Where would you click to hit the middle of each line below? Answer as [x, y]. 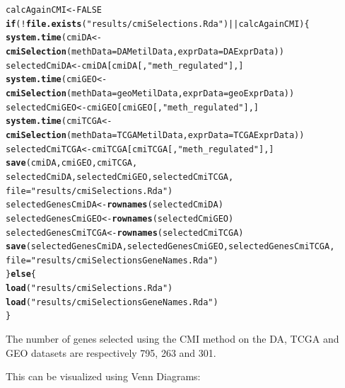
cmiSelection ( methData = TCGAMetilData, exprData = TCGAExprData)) [155, 135]
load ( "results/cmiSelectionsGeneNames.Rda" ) [112, 302]
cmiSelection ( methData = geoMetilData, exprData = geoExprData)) [150, 93]
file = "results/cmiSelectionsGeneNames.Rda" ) [112, 260]
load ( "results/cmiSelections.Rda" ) [89, 289]
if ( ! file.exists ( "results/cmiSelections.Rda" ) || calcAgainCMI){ [158, 24]
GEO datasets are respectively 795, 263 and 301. [111, 352]
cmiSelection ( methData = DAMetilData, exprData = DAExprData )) [145, 51]
